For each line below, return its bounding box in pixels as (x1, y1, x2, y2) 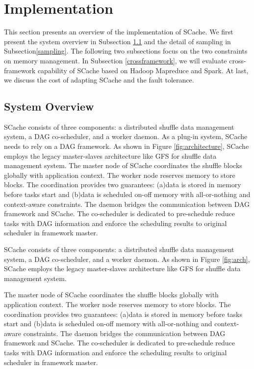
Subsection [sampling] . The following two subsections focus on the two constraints (4, 46, 248, 56)
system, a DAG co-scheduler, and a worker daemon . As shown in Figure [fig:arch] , (4, 254, 250, 264)
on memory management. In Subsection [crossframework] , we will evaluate (4, 55, 227, 65)
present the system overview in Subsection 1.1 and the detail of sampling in (4, 36, 231, 46)
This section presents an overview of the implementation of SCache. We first (4, 27, 233, 37)
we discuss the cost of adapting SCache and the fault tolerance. (4, 75, 194, 85)
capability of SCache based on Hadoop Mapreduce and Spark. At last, (37, 65, 249, 75)
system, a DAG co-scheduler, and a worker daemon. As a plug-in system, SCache (4, 131, 248, 142)
